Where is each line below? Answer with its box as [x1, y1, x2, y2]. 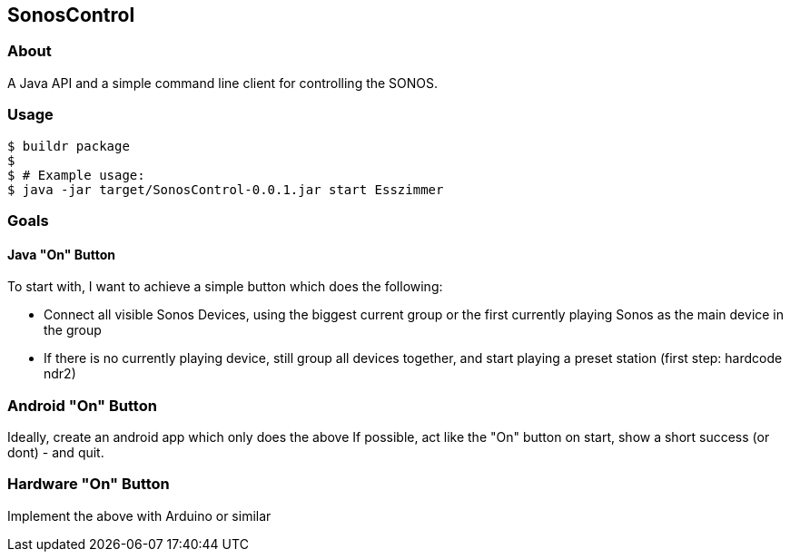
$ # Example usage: [7, 167, 145, 182]
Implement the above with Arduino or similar [7, 507, 272, 524]
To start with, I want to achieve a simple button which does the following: [7, 279, 443, 295]
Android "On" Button [7, 396, 157, 415]
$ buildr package [7, 138, 130, 153]
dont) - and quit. [7, 444, 104, 460]
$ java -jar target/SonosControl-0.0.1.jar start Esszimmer [7, 181, 444, 197]
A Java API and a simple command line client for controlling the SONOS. [7, 74, 439, 91]
